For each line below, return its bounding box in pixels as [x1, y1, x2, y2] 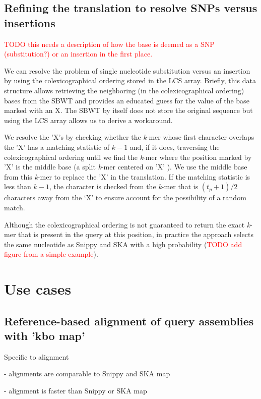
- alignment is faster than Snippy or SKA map [4, 385, 147, 396]
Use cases [4, 278, 72, 299]
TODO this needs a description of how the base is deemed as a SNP [4, 38, 215, 49]
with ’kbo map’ [4, 328, 85, 344]
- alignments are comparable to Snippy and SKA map [4, 368, 170, 379]
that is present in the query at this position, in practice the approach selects [18, 229, 253, 240]
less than [4, 181, 31, 192]
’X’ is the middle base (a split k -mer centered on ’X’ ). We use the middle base [4, 161, 247, 172]
